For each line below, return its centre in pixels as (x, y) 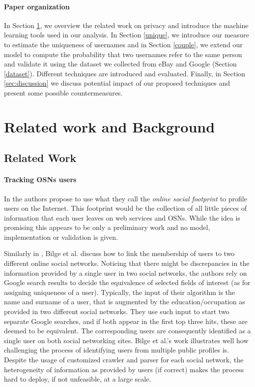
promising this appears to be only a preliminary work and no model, (107, 227)
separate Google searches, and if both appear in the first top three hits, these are (126, 321)
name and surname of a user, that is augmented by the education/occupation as (125, 302)
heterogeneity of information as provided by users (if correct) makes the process (124, 369)
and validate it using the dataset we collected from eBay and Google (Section (120, 64)
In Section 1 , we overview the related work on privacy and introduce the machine (126, 25)
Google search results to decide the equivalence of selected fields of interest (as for (127, 282)
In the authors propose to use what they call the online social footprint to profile (126, 198)
